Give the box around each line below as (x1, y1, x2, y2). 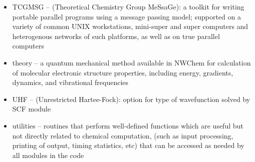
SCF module (12, 103, 51, 114)
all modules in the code (12, 149, 84, 160)
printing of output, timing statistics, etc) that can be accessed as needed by (12, 140, 244, 150)
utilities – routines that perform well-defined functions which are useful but (12, 120, 243, 130)
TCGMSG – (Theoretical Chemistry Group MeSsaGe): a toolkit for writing (12, 1, 244, 11)
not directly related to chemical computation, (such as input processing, (12, 130, 233, 140)
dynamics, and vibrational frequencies (12, 77, 129, 87)
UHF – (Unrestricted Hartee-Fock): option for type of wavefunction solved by (12, 93, 250, 104)
